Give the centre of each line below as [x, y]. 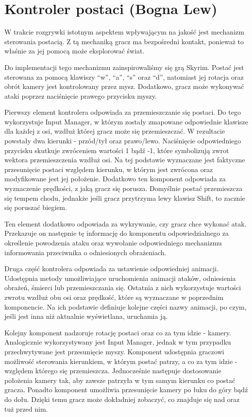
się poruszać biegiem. [36, 207]
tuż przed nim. [26, 408]
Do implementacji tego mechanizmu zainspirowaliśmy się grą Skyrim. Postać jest [124, 67]
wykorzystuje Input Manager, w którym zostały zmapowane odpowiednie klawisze [126, 121]
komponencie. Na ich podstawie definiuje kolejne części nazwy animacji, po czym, [126, 306]
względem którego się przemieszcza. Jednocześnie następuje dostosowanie [113, 371]
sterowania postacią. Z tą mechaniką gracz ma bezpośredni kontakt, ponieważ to [124, 41]
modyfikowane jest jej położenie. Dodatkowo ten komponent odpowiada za [115, 179]
